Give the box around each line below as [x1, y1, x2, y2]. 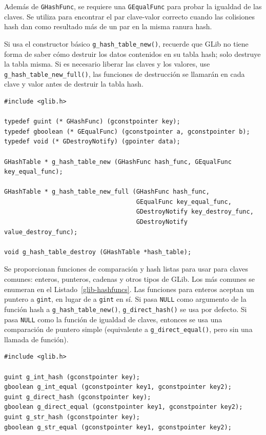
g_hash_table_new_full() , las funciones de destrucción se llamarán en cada [4, 68, 245, 79]
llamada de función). [4, 334, 69, 344]
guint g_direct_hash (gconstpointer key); [4, 393, 151, 401]
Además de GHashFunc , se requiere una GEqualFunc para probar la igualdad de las [4, 1, 262, 11]
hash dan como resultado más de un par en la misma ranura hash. [4, 21, 212, 32]
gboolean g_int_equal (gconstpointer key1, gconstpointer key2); [4, 383, 232, 391]
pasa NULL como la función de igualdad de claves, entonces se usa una [4, 314, 222, 324]
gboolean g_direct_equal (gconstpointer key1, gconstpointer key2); [4, 403, 243, 411]
